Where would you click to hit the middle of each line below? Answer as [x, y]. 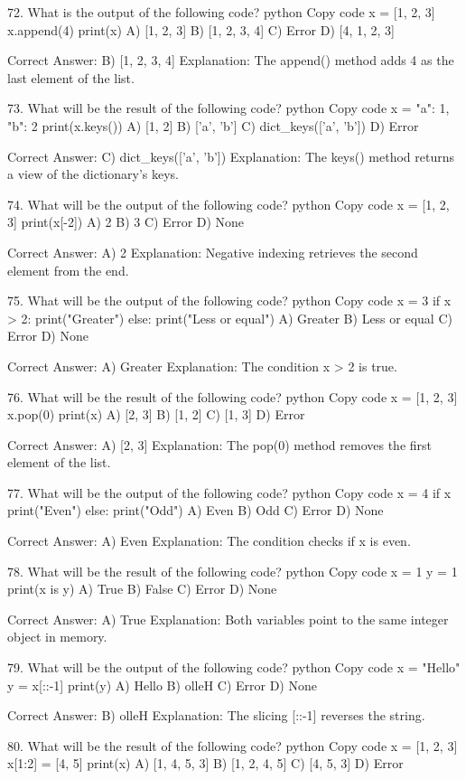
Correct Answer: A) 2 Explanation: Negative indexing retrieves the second [213, 252]
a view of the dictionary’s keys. [93, 174]
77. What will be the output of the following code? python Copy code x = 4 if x [229, 492]
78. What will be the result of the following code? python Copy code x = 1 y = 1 [233, 571]
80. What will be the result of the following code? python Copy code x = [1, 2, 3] [233, 745]
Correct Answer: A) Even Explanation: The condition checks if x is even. [209, 541]
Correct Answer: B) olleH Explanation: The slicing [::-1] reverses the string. [216, 715]
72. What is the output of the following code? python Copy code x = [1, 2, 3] [221, 12]
